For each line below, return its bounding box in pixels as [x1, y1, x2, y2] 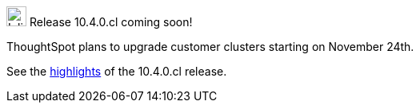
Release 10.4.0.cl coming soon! [29, 15, 193, 29]
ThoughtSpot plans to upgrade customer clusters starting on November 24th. [6, 40, 414, 53]
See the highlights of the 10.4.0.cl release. [6, 64, 227, 78]
